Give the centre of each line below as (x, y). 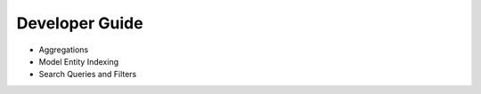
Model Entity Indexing (79, 61)
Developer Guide (80, 23)
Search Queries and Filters (88, 74)
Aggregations (64, 50)
